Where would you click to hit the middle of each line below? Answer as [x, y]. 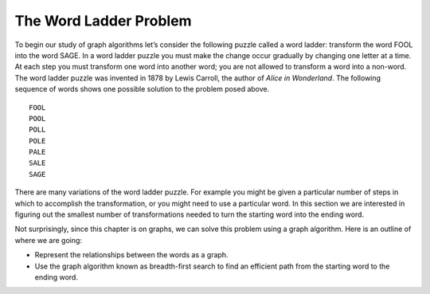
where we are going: [49, 240]
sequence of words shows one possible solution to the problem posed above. [142, 89]
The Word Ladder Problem [103, 21]
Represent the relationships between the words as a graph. [131, 255]
